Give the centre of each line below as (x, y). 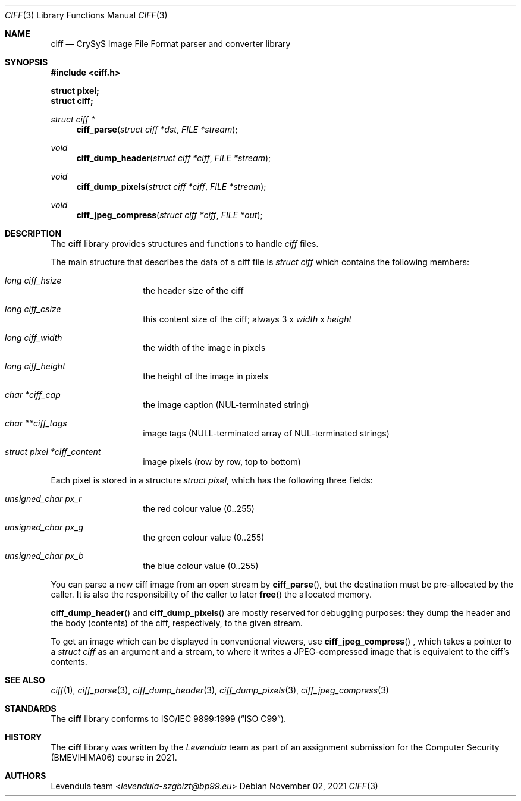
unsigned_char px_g (44, 527)
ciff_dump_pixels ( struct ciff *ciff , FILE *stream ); (171, 186)
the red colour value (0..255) (199, 509)
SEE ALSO (25, 680)
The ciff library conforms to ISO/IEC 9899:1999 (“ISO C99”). (169, 719)
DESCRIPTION (33, 233)
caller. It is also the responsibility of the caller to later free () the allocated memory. (211, 594)
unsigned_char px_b (44, 556)
